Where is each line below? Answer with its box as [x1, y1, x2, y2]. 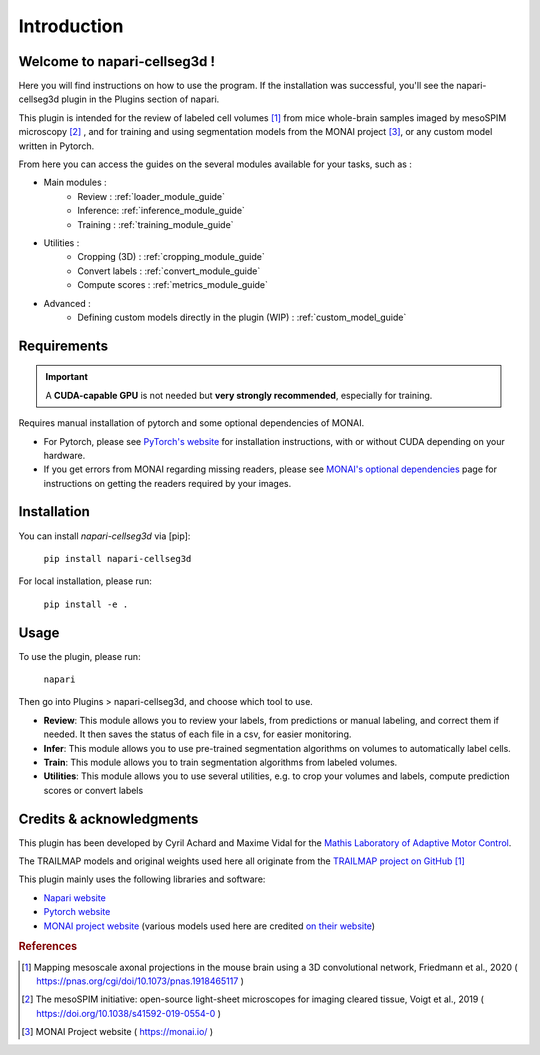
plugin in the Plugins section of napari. [61, 93, 220, 105]
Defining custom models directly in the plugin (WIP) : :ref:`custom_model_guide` [77, 311, 407, 323]
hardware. [43, 449, 86, 461]
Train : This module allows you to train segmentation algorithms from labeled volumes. [43, 756, 398, 768]
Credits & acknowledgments [18, 810, 199, 827]
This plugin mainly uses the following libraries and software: [18, 873, 266, 885]
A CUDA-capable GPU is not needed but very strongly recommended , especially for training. [45, 389, 433, 401]
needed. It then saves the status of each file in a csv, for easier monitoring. [43, 728, 352, 740]
